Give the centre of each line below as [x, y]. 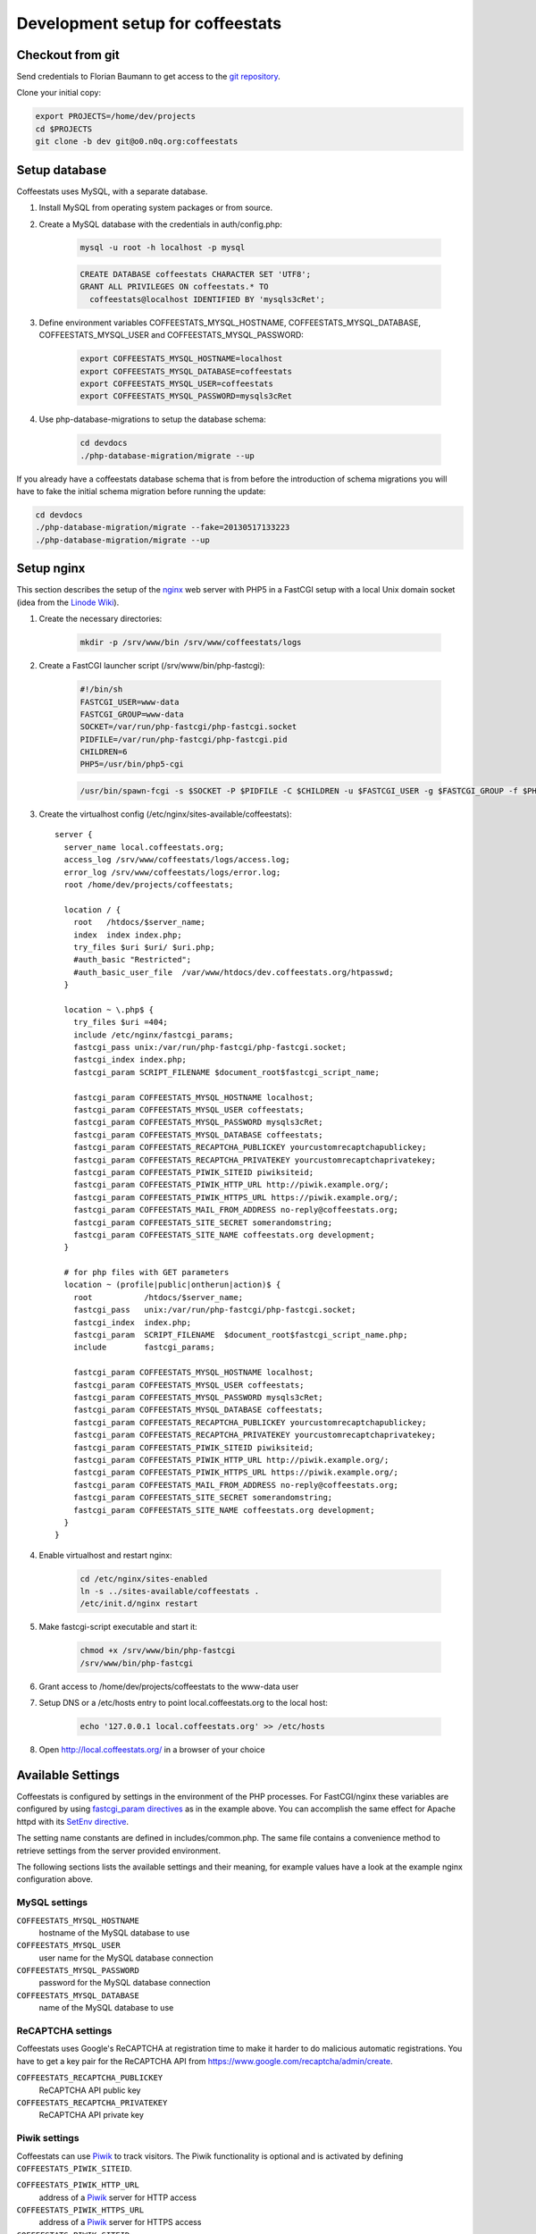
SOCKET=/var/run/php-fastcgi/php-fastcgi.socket [188, 727]
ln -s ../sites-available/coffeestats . [169, 1592]
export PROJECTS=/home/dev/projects [116, 117]
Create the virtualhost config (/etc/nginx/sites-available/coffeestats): [165, 814]
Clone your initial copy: [59, 93]
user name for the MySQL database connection [126, 1958]
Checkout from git [68, 55]
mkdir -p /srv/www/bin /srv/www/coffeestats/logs [191, 642]
